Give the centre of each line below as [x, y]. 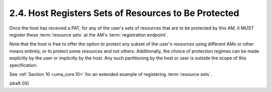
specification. [23, 65]
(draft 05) [19, 83]
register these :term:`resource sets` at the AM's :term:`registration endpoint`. [89, 34]
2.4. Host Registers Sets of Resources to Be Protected [124, 13]
